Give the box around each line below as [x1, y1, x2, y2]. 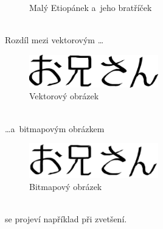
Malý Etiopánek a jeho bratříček [29, 1, 152, 13]
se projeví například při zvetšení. [5, 213, 127, 225]
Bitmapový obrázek [29, 180, 102, 192]
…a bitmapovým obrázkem [5, 122, 105, 135]
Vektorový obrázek [29, 90, 99, 102]
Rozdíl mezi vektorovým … [5, 33, 104, 46]
